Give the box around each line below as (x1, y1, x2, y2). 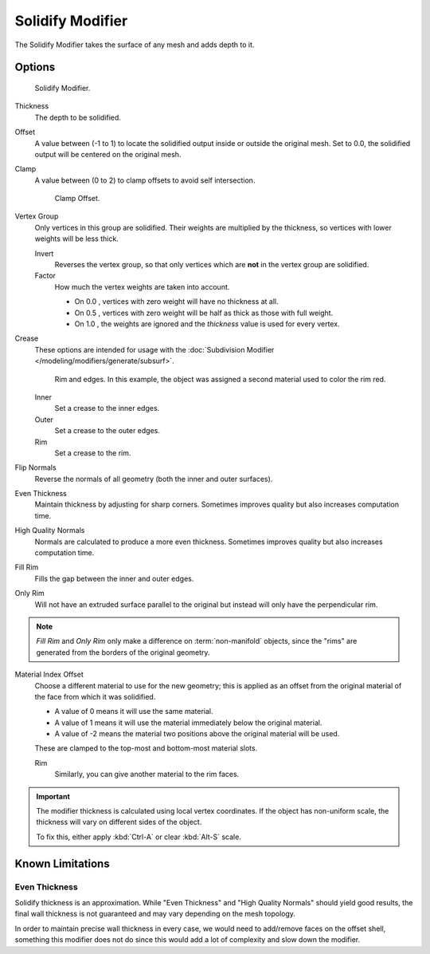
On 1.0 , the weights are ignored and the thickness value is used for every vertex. (74, 319, 340, 329)
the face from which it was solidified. (34, 692, 156, 701)
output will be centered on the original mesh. (34, 149, 182, 159)
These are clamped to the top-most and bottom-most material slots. (34, 743, 258, 753)
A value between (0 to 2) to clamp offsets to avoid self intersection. (34, 175, 256, 185)
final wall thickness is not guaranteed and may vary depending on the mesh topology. (14, 909, 296, 919)
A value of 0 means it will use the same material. (54, 707, 213, 716)
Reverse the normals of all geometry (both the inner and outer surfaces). (34, 474, 273, 483)
